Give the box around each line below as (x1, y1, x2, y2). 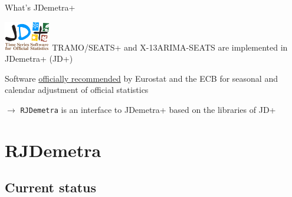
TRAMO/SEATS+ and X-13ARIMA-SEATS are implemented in (52, 41, 288, 53)
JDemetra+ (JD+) (5, 52, 73, 65)
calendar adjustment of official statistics (5, 84, 149, 96)
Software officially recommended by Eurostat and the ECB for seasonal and (5, 72, 278, 84)
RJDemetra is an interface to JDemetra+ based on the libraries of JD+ (20, 103, 276, 116)
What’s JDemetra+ (5, 1, 76, 13)
